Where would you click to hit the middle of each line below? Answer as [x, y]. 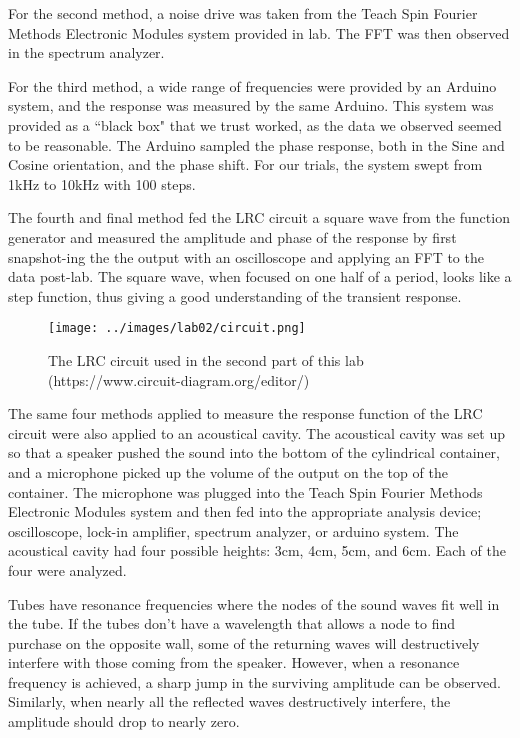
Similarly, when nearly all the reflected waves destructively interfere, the [229, 701]
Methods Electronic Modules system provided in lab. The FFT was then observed [259, 32]
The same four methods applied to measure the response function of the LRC [245, 413]
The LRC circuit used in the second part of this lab [206, 359]
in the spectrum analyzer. [86, 52]
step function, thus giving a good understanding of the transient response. [235, 295]
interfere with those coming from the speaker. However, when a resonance [234, 662]
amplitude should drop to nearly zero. [124, 721]
